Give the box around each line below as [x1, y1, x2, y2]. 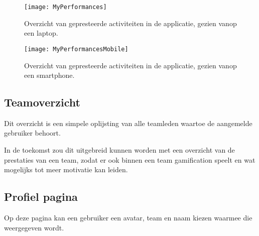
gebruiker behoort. [4, 128, 61, 138]
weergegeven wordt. [4, 222, 64, 232]
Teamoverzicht [4, 94, 80, 110]
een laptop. [24, 28, 58, 38]
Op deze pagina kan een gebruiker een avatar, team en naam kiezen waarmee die [4, 212, 252, 223]
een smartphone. [24, 70, 75, 80]
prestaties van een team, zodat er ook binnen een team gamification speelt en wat [4, 154, 255, 165]
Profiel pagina [4, 189, 78, 204]
